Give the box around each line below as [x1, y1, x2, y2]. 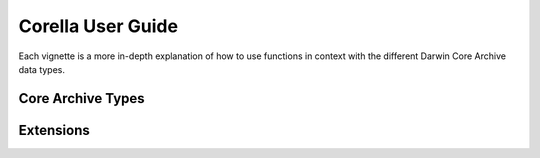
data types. [18, 63, 65, 75]
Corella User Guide [18, 15, 179, 37]
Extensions [18, 121, 90, 139]
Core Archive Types [18, 90, 145, 107]
